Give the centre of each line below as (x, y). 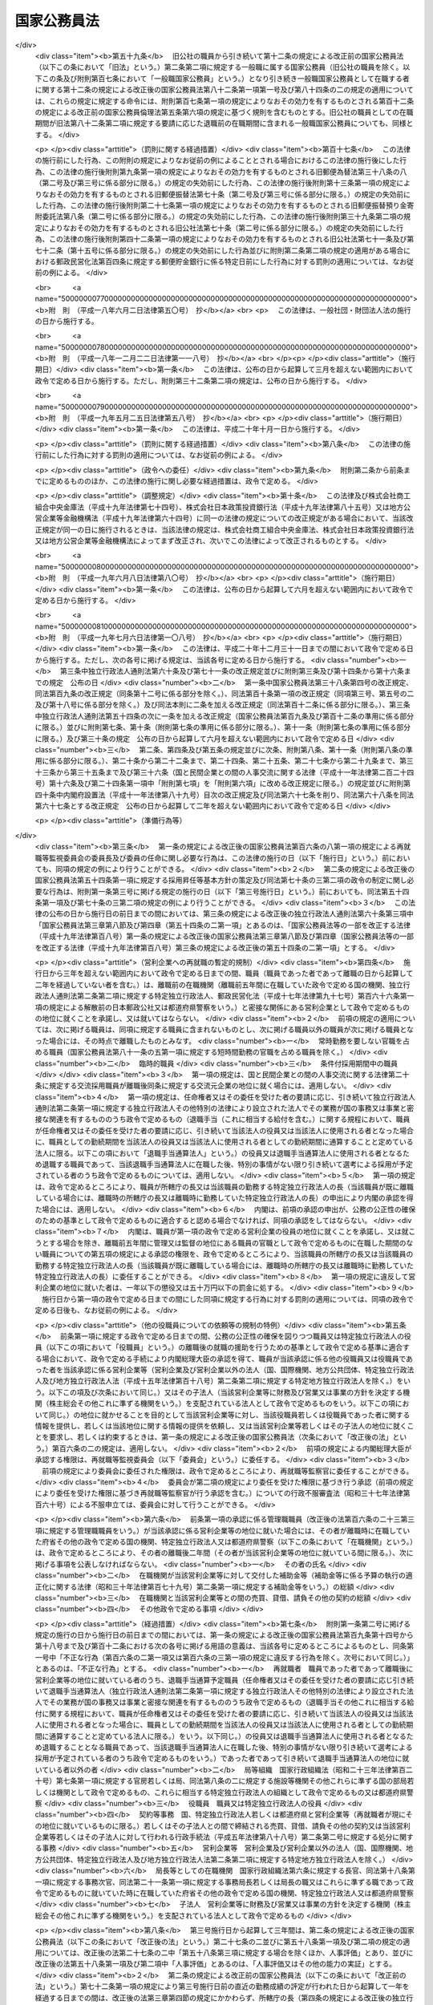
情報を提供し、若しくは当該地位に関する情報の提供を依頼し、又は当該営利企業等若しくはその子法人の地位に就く (221, 1426)
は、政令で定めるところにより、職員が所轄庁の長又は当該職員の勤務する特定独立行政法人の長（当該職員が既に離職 (225, 1186)
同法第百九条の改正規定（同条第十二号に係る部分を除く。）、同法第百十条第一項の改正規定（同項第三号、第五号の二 (225, 694)
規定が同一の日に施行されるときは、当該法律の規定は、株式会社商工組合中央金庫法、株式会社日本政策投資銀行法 (228, 529)
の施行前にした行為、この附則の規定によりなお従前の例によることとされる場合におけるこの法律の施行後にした (217, 160)
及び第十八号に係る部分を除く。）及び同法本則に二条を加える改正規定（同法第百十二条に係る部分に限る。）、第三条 (223, 705)
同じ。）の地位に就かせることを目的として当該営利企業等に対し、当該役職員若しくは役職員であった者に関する (229, 1415)
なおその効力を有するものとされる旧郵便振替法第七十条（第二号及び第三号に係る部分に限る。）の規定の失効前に (226, 194)
